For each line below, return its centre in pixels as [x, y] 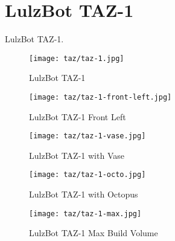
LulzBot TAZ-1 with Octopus [84, 194]
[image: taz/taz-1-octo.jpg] [87, 175]
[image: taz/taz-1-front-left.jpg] [100, 97]
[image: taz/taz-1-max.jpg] [85, 214]
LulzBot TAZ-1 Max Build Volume [94, 233]
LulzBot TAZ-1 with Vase [77, 155]
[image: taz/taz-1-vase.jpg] [87, 136]
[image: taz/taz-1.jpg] [77, 58]
